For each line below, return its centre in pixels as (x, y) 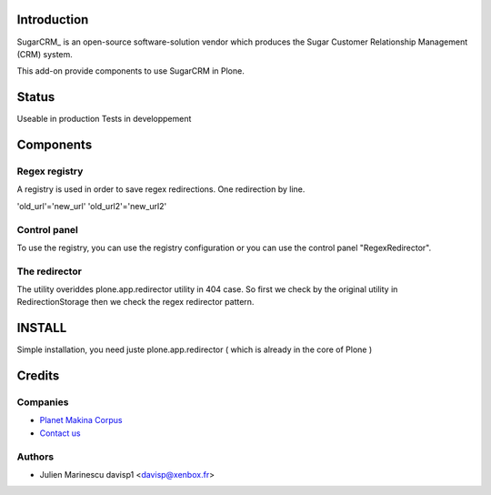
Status (36, 97)
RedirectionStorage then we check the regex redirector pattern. (135, 302)
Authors (35, 457)
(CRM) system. (45, 54)
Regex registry (50, 171)
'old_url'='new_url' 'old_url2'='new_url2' (92, 206)
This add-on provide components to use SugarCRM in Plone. (130, 71)
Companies (43, 402)
